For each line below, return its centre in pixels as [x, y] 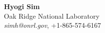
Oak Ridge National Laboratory [52, 16]
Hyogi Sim [22, 6]
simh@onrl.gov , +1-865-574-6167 [52, 25]
